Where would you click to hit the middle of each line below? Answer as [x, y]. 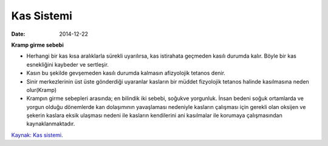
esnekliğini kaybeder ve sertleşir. [68, 64]
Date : [18, 34]
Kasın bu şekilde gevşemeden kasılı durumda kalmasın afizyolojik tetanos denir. [126, 73]
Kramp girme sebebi [37, 45]
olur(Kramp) [42, 90]
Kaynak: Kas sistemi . [37, 135]
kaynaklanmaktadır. [51, 124]
